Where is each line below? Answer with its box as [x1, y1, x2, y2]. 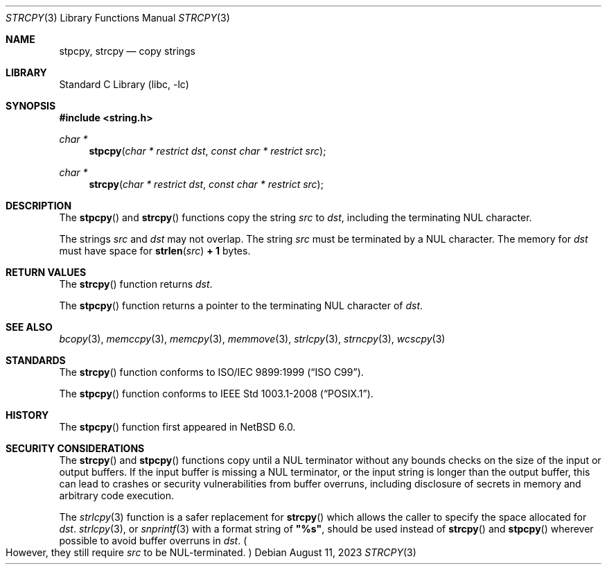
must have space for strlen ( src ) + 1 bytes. [59, 245, 251, 257]
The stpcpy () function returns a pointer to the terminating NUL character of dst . [59, 300, 423, 311]
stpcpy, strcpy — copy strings [59, 45, 196, 57]
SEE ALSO [6, 321, 53, 333]
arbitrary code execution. [59, 490, 175, 501]
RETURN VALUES [6, 266, 87, 278]
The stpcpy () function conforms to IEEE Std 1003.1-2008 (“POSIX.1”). [59, 388, 373, 399]
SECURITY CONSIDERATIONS [6, 442, 145, 454]
